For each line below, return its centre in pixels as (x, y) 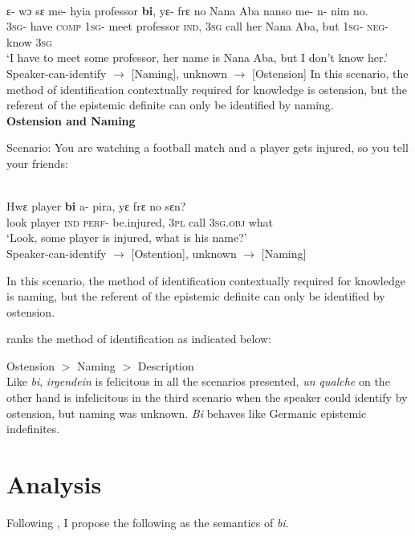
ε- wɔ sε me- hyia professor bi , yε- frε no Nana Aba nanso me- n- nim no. (187, 10)
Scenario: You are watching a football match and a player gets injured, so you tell (207, 147)
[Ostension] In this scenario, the (330, 73)
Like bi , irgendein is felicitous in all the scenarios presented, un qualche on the (198, 381)
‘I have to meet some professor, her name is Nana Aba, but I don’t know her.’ (197, 57)
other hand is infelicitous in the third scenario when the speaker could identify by (207, 397)
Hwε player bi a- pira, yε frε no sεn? (96, 206)
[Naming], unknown (179, 73)
